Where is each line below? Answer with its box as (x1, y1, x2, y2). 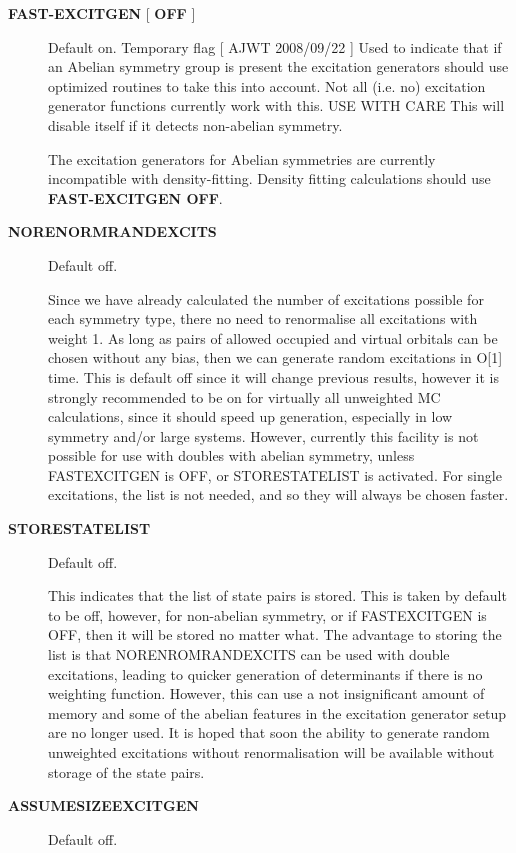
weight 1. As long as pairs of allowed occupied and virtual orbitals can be (48, 327, 498, 348)
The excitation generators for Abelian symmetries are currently (48, 148, 436, 169)
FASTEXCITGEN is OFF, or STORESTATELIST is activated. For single (48, 464, 502, 485)
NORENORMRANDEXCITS (8, 221, 217, 242)
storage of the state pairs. (48, 761, 205, 782)
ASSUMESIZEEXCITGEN (8, 795, 199, 816)
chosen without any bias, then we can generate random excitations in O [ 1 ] (48, 347, 503, 368)
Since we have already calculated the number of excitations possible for (48, 288, 484, 309)
